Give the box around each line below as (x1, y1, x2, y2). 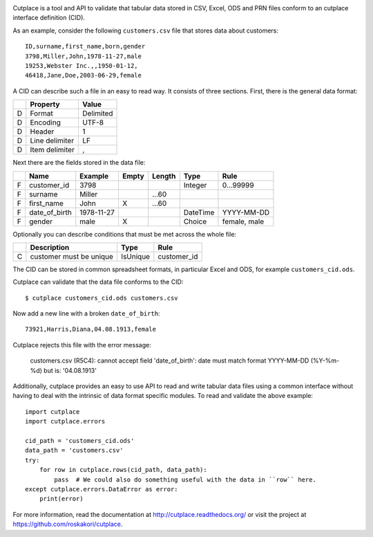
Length (152, 171, 176, 181)
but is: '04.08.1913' (44, 366, 97, 374)
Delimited (82, 109, 113, 118)
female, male (222, 217, 265, 226)
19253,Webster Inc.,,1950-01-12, (25, 62, 138, 69)
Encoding (30, 118, 61, 127)
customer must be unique (30, 251, 114, 261)
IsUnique (121, 251, 151, 261)
